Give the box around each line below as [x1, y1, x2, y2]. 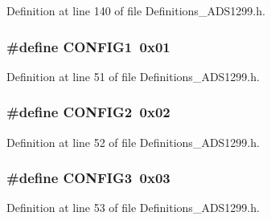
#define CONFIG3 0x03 [6, 168, 170, 188]
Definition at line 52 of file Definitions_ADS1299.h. [6, 133, 260, 150]
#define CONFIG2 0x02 [6, 102, 170, 122]
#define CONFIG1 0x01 [6, 36, 170, 56]
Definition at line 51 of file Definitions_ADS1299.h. [6, 67, 260, 84]
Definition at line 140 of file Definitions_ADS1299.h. [6, 2, 265, 18]
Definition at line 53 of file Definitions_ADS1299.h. [6, 199, 260, 216]
